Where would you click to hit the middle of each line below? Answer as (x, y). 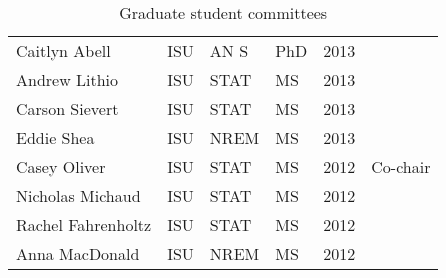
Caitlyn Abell (63, 50)
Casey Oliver (61, 166)
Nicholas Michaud (78, 195)
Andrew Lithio (67, 79)
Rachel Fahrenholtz (84, 224)
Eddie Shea (55, 137)
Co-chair (401, 166)
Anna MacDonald (78, 253)
